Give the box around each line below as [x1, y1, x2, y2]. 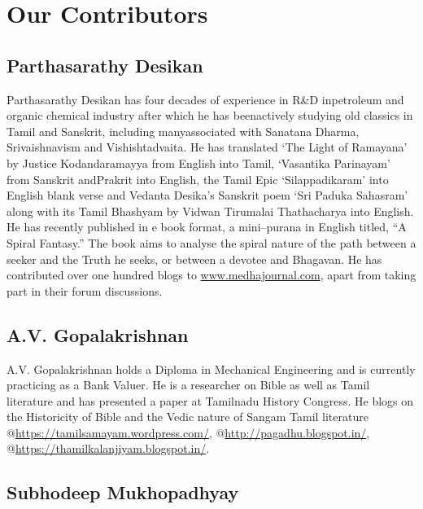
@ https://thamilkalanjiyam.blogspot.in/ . [7, 440, 210, 457]
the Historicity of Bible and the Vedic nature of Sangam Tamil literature [7, 408, 368, 425]
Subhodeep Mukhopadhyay [7, 480, 239, 505]
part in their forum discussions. [7, 282, 163, 299]
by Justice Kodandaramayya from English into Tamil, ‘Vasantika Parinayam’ [7, 154, 390, 171]
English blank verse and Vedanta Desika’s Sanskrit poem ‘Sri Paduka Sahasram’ [7, 186, 408, 204]
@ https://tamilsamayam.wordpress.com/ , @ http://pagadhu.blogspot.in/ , [7, 423, 370, 441]
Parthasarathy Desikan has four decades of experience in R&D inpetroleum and [7, 90, 404, 108]
